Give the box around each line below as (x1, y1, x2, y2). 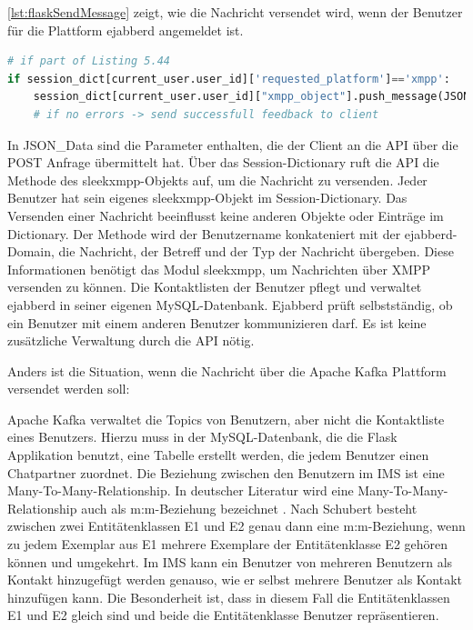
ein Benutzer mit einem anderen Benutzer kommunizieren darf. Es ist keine (7, 313, 427, 332)
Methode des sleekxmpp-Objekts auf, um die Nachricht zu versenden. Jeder (7, 170, 428, 189)
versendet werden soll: (7, 379, 130, 398)
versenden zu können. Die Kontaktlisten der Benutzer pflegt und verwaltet (7, 277, 422, 296)
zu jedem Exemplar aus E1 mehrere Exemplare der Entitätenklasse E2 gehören (7, 535, 448, 554)
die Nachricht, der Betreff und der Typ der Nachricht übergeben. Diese (58, 242, 454, 261)
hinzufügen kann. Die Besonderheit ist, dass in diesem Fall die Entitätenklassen (7, 587, 450, 606)
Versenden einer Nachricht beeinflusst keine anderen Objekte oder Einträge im (7, 205, 444, 225)
